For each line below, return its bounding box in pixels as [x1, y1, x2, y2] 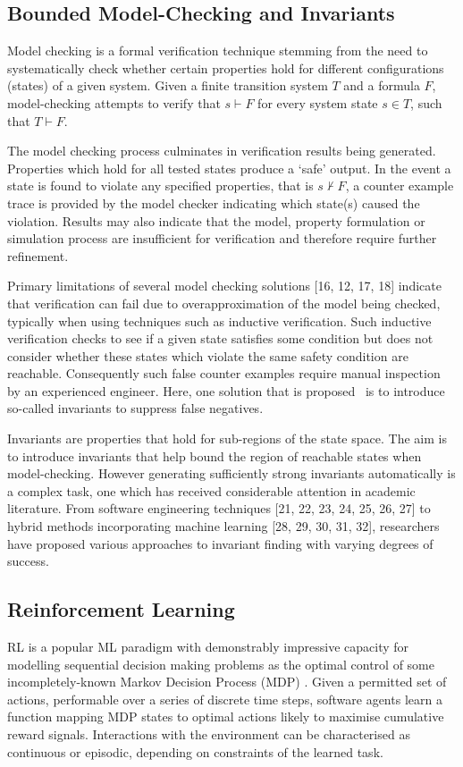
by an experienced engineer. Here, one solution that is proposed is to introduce [7, 381, 445, 400]
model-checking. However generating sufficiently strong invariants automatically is [7, 464, 456, 483]
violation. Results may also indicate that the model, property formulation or [7, 211, 425, 230]
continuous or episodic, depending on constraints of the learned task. [7, 742, 383, 761]
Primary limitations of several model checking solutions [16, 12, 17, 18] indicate [7, 276, 442, 295]
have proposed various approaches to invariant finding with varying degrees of [7, 534, 434, 552]
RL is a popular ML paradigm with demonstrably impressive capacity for [7, 637, 409, 656]
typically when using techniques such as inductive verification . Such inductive [7, 311, 432, 330]
